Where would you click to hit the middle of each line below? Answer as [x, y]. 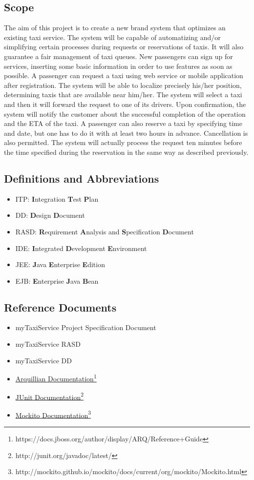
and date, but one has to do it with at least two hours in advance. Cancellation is [126, 133]
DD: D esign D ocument [50, 215]
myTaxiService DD [43, 360]
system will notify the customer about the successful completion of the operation [125, 114]
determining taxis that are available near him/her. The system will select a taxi [123, 94]
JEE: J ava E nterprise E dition [60, 264]
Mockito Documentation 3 [53, 414]
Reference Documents [60, 307]
